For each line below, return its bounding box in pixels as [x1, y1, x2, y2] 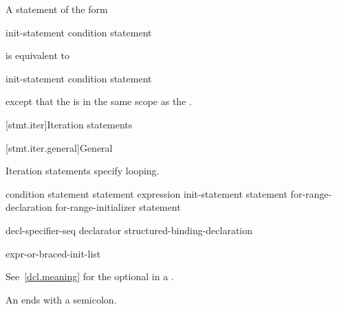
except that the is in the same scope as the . [6, 94, 192, 108]
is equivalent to [6, 48, 70, 62]
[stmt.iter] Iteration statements [6, 117, 133, 131]
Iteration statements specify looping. [6, 163, 160, 178]
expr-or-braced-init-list [6, 246, 101, 260]
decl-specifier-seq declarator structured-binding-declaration [6, 222, 253, 237]
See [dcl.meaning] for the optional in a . [6, 269, 174, 284]
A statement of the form [6, 2, 108, 16]
